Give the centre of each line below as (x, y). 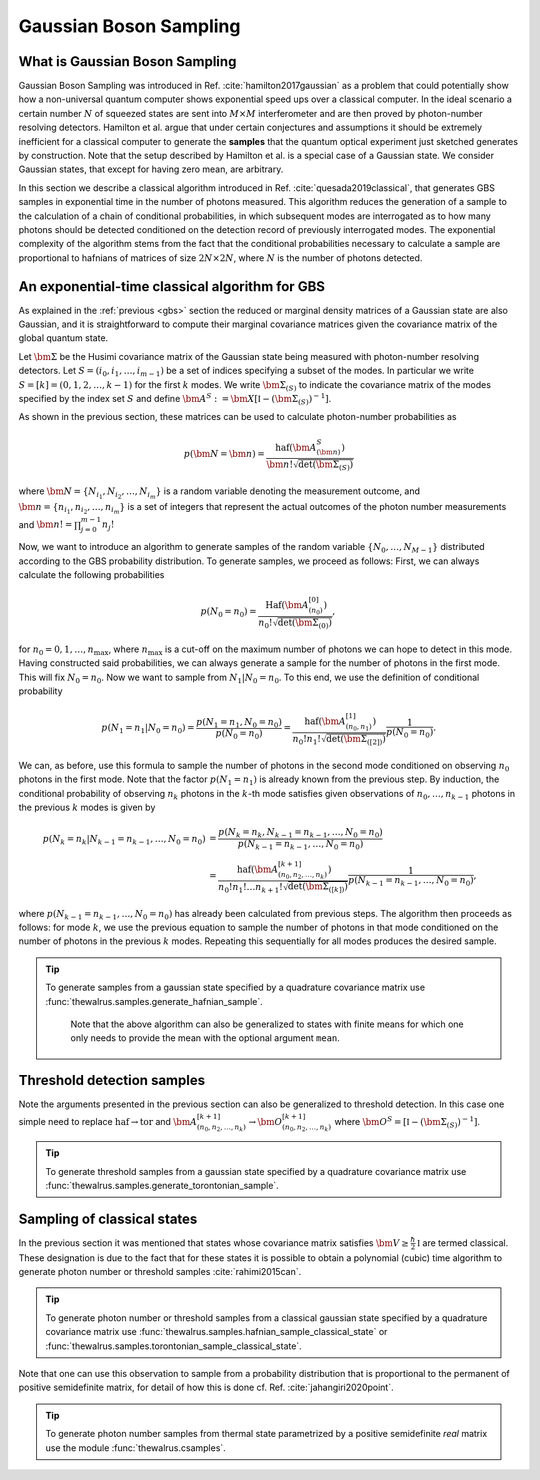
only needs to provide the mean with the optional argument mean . (205, 1038)
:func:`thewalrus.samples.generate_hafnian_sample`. (154, 1001)
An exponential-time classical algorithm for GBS (171, 286)
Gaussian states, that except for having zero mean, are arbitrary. (151, 169)
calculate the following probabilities (91, 575)
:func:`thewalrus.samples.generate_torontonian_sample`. (162, 1186)
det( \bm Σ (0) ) (305, 623)
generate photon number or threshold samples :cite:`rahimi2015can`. (160, 1272)
